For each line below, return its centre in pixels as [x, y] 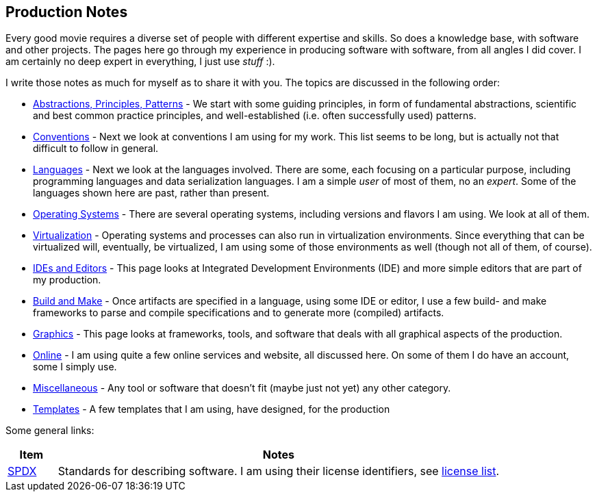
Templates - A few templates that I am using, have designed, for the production [212, 409]
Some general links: [50, 431]
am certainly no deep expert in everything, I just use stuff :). [140, 62]
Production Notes [67, 12]
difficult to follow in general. [96, 149]
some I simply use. [75, 367]
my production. [67, 280]
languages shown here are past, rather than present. [151, 193]
